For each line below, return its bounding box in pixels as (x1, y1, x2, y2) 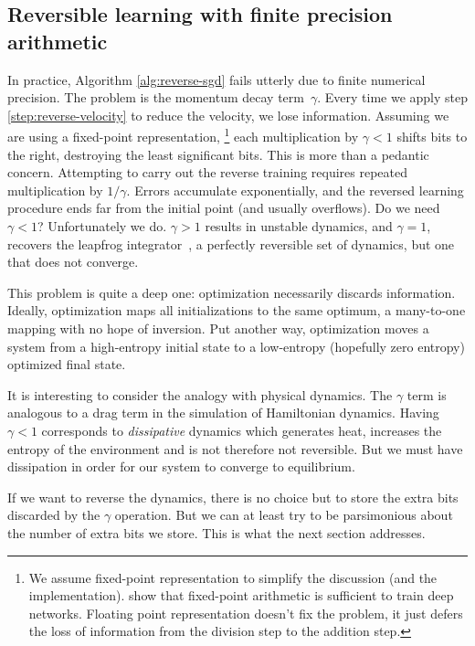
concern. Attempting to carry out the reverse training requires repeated (7, 163, 408, 182)
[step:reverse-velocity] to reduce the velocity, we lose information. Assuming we (7, 105, 449, 124)
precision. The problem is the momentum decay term (7, 88, 304, 107)
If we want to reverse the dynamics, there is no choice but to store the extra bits (7, 487, 459, 506)
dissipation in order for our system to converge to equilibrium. (7, 457, 355, 476)
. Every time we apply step (317, 88, 469, 107)
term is (406, 385, 447, 404)
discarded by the (7, 505, 100, 524)
